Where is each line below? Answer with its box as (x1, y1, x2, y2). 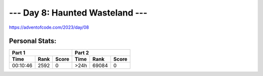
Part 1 (12, 49, 25, 56)
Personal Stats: (9, 37, 57, 45)
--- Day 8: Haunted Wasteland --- (9, 7, 148, 18)
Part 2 (75, 49, 89, 56)
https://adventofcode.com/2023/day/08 (9, 24, 89, 30)
